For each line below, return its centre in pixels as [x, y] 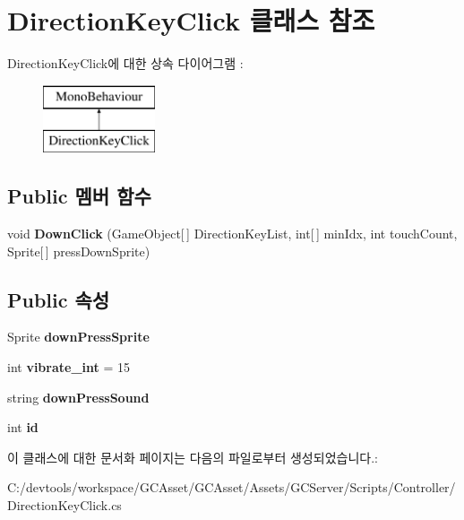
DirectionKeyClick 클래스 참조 [191, 20]
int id [23, 427]
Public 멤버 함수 [79, 196]
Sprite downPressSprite [78, 337]
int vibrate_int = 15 [69, 367]
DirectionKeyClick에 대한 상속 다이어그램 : [125, 63]
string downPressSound [78, 397]
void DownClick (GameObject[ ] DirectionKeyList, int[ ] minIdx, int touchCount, [232, 234]
